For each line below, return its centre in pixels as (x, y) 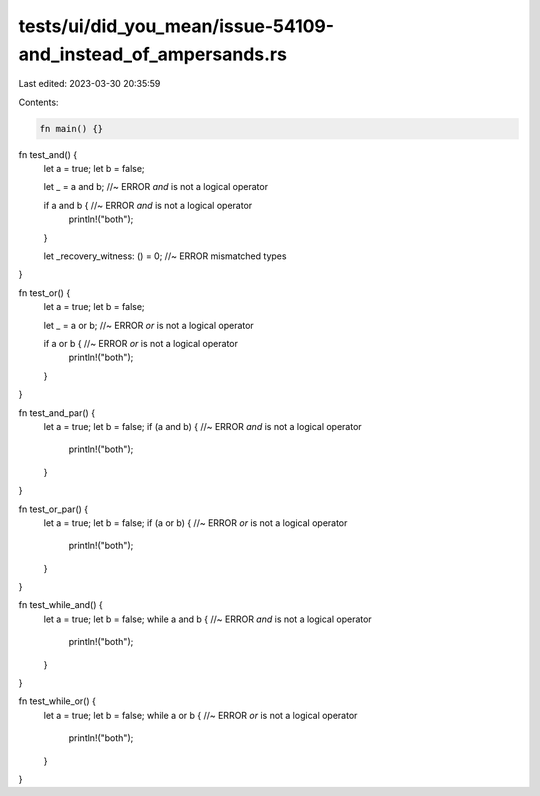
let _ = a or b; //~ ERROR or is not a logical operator (148, 325)
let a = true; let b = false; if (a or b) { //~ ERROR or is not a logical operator (195, 522)
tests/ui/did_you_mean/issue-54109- (176, 26)
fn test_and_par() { (56, 412)
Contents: (38, 102)
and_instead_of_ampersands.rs (152, 54)
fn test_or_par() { (53, 509)
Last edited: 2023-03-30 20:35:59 (89, 84)
